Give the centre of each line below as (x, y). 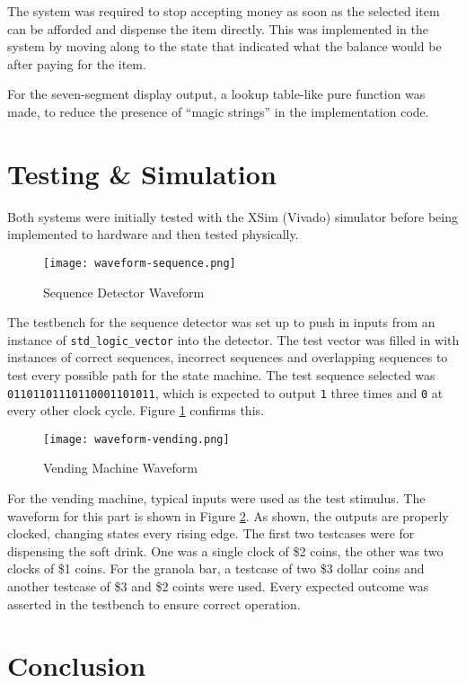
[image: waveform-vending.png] (136, 439)
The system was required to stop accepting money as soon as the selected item (224, 11)
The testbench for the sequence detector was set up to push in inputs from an (221, 322)
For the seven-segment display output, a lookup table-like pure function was (216, 94)
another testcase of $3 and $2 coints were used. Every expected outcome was (218, 586)
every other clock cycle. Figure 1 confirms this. (136, 410)
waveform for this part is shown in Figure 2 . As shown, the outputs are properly (228, 515)
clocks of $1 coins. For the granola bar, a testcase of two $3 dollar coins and (216, 568)
